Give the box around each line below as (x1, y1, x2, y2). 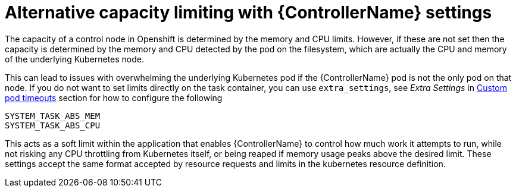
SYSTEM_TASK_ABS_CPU (5, 120, 101, 130)
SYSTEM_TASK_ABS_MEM (5, 111, 101, 121)
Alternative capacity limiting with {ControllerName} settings (5, 2, 492, 23)
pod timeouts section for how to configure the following (5, 92, 223, 103)
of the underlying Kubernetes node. (5, 53, 144, 64)
